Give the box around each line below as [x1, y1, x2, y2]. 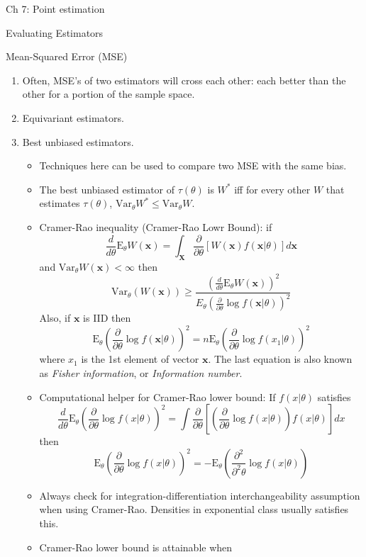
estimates [39, 196, 80, 210]
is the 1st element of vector [81, 351, 199, 366]
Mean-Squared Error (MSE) [6, 49, 128, 64]
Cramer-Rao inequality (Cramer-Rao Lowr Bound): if [39, 219, 272, 234]
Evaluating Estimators [6, 25, 104, 40]
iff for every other [234, 181, 311, 196]
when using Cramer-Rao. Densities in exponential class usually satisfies [39, 502, 349, 517]
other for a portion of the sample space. [22, 86, 195, 101]
